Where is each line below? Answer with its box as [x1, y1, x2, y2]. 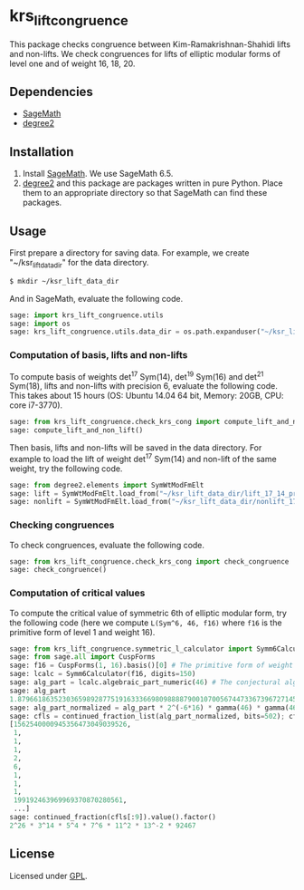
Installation [9, 144, 74, 160]
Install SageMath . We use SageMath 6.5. [22, 169, 174, 179]
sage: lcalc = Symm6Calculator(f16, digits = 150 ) [9, 670, 196, 679]
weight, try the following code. [9, 463, 123, 474]
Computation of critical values [9, 586, 146, 599]
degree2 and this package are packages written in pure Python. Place [22, 178, 283, 189]
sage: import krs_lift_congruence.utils [9, 310, 165, 320]
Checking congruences [9, 518, 115, 531]
